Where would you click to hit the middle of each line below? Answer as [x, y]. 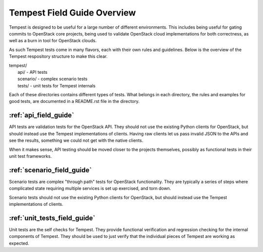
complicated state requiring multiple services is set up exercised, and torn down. [90, 188]
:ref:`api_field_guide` [42, 115]
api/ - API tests [33, 72]
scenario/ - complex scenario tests [53, 79]
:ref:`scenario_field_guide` [50, 170]
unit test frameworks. [30, 156]
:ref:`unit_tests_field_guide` [52, 218]
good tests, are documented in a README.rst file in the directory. [74, 101]
